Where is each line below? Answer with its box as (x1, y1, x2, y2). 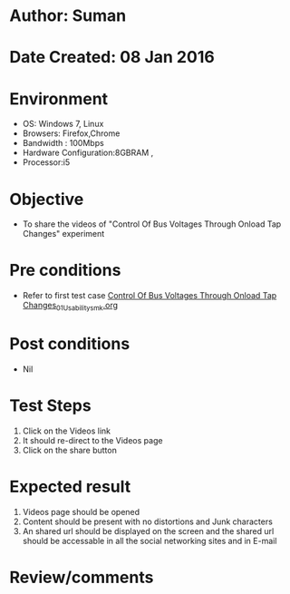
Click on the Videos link (22, 425, 111, 436)
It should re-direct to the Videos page (22, 434, 163, 445)
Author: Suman (9, 5, 127, 26)
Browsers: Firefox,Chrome (22, 128, 121, 139)
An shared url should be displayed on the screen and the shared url (22, 525, 275, 536)
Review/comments (9, 567, 154, 588)
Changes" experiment (22, 229, 105, 239)
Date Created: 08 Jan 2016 (9, 47, 215, 68)
